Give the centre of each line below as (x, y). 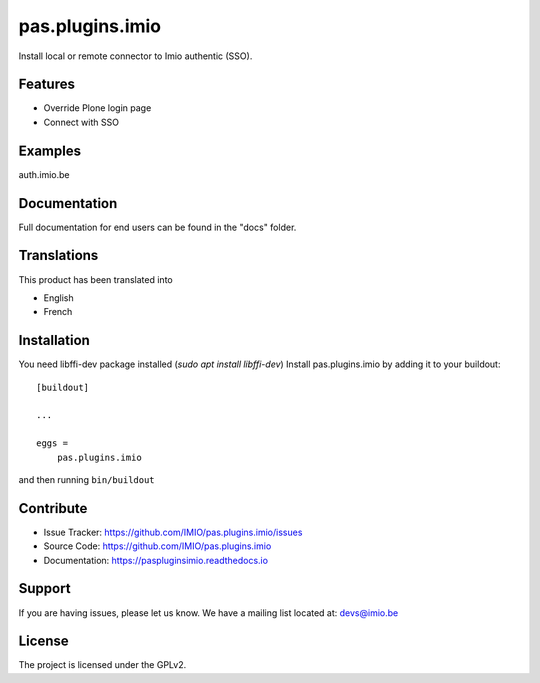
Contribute (53, 508)
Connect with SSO (81, 122)
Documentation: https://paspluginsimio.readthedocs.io (156, 560)
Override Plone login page (97, 108)
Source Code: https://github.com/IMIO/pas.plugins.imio (157, 546)
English (58, 297)
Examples (50, 150)
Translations (58, 255)
